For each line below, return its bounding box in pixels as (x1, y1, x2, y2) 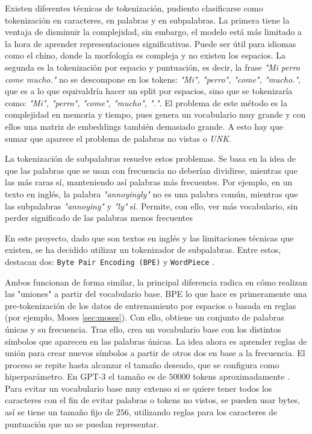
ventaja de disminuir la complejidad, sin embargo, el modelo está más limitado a (5, 25, 302, 38)
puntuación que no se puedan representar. (5, 417, 159, 430)
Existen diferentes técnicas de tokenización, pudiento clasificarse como (5, 2, 263, 14)
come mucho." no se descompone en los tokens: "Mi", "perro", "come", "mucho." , (5, 72, 301, 85)
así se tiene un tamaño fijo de (5, 406, 114, 418)
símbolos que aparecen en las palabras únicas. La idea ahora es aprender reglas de (5, 334, 307, 347)
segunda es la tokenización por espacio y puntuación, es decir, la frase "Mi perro (5, 60, 300, 73)
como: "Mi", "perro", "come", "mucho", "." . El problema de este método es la (5, 96, 287, 109)
